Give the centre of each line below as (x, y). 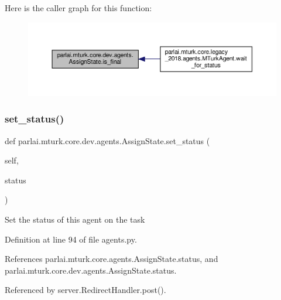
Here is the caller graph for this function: (78, 8)
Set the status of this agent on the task (75, 219)
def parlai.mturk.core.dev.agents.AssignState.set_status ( (107, 140)
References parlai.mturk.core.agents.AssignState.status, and (112, 259)
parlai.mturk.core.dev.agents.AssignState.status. (91, 270)
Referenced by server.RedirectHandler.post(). (85, 290)
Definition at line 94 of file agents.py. (71, 239)
